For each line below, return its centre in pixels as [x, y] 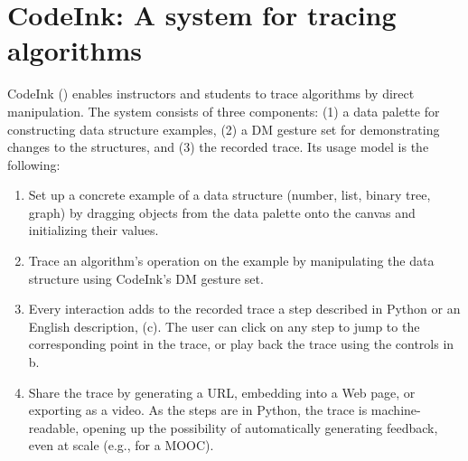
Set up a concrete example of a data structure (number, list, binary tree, [229, 195]
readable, [54, 427]
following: [34, 164]
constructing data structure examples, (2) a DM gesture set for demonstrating [224, 129]
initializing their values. [94, 230]
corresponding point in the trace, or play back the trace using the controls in [241, 344]
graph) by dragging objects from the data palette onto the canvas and [222, 212]
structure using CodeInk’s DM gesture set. [146, 278]
